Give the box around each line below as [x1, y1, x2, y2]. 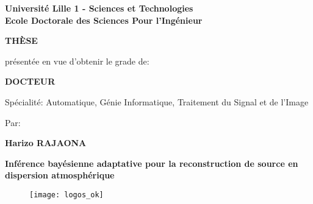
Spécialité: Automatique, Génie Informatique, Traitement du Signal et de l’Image [5, 95, 309, 108]
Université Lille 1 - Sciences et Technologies [5, 2, 193, 14]
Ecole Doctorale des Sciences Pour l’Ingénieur [5, 13, 203, 26]
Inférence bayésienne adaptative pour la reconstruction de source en [5, 157, 298, 169]
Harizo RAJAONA [5, 136, 87, 149]
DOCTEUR [5, 75, 56, 88]
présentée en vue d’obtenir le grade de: [5, 54, 149, 67]
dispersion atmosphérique [5, 169, 115, 181]
